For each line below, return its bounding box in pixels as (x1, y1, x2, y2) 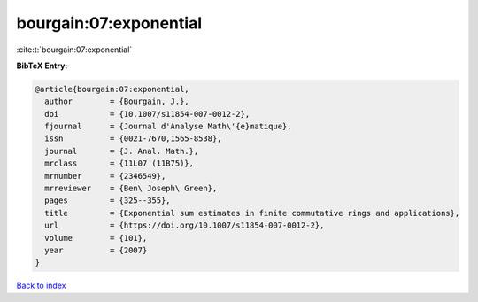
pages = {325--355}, (44, 196, 172, 205)
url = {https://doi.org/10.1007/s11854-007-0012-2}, (44, 221, 325, 230)
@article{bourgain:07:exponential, (35, 84, 189, 94)
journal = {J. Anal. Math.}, (44, 146, 199, 156)
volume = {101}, (44, 233, 148, 243)
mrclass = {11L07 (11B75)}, (44, 159, 195, 168)
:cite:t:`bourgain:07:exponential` (16, 44, 133, 55)
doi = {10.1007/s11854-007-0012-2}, (44, 109, 251, 119)
